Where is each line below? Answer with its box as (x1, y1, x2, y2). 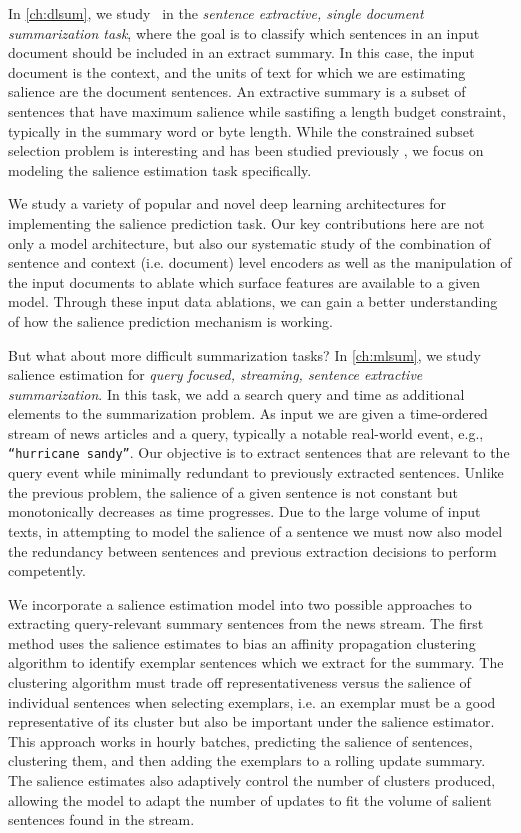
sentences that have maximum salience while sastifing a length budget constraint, (8, 100, 506, 121)
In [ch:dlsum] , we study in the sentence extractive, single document (8, 3, 424, 23)
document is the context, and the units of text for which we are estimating (8, 61, 466, 82)
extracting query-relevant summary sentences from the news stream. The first (8, 613, 484, 634)
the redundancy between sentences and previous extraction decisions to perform (8, 540, 497, 561)
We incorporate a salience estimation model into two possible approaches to (8, 593, 472, 614)
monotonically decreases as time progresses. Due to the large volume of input (8, 501, 481, 522)
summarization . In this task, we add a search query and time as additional (8, 383, 465, 404)
